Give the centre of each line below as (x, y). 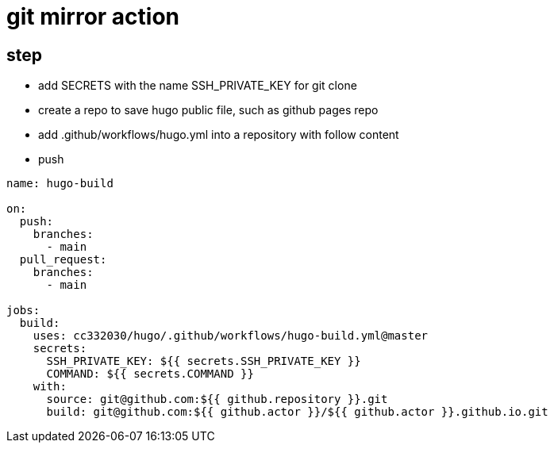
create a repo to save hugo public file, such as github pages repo (208, 110)
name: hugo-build (60, 184)
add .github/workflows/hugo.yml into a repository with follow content (219, 135)
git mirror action (93, 17)
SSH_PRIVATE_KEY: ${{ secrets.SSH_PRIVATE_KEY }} (204, 361)
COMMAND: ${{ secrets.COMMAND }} (150, 374)
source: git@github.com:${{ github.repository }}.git (217, 399)
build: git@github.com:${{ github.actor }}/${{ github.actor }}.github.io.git (297, 412)
